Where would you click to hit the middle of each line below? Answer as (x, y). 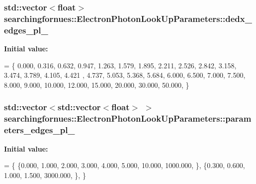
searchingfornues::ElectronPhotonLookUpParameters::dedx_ (128, 18)
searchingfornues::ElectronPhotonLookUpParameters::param (128, 118)
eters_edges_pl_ (40, 130)
